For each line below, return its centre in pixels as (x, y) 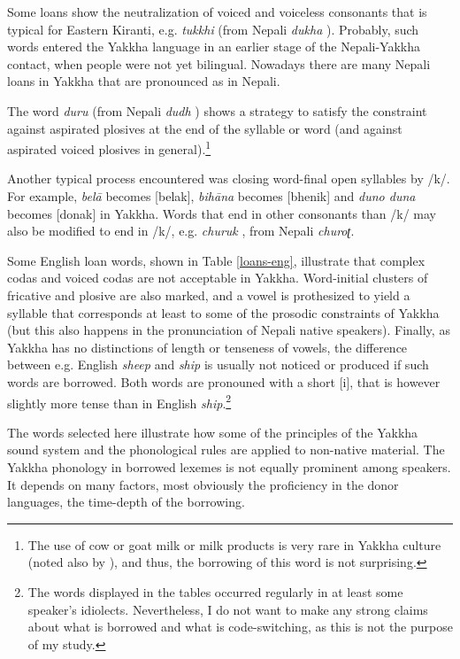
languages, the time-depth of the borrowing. (126, 502)
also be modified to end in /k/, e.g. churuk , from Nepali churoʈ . (181, 231)
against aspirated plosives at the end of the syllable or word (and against (205, 128)
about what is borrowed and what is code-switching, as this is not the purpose (240, 627)
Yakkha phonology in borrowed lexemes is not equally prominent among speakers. (229, 466)
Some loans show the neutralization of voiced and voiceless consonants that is (217, 12)
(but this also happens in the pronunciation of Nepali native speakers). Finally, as (229, 330)
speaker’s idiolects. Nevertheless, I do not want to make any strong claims (228, 609)
